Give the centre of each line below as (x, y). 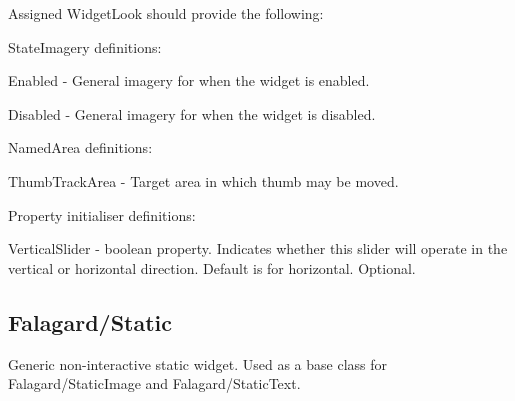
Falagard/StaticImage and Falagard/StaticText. (154, 383)
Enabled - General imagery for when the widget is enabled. (189, 80)
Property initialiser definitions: (102, 214)
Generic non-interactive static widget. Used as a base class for (198, 363)
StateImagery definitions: (85, 46)
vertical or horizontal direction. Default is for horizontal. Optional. (212, 267)
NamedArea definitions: (80, 147)
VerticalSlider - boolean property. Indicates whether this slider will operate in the (258, 248)
